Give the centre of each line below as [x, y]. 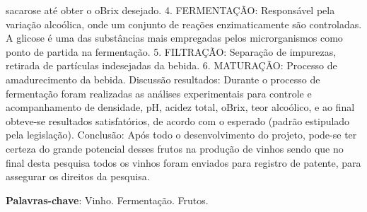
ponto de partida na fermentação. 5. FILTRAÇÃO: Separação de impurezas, [171, 51]
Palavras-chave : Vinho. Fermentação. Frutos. [107, 200]
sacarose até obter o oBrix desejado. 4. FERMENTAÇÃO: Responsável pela [170, 10]
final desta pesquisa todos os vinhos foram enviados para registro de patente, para [183, 162]
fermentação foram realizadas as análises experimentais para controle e [159, 93]
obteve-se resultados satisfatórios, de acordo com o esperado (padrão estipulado [178, 120]
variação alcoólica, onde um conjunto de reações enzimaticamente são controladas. [184, 24]
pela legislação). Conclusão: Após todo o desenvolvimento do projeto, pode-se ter [181, 135]
